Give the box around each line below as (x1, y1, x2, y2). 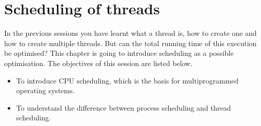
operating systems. (16, 85, 75, 96)
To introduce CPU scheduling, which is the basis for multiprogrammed (16, 75, 238, 86)
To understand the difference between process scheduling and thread (16, 102, 231, 113)
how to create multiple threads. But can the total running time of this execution (4, 37, 257, 48)
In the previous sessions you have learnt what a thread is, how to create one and (4, 28, 257, 38)
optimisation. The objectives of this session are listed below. (4, 57, 193, 68)
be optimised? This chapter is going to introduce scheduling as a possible (4, 48, 234, 58)
